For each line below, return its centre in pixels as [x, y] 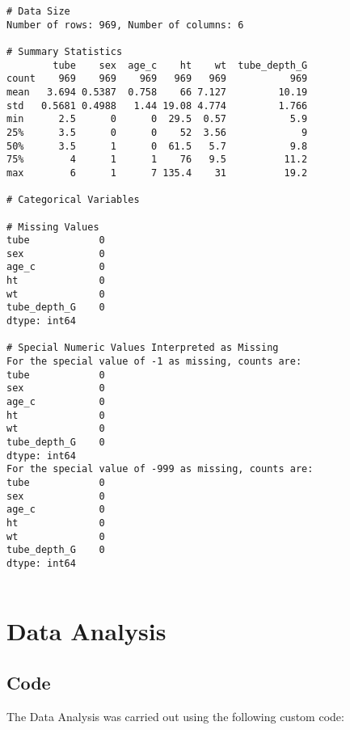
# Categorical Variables [73, 200]
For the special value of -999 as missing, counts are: [160, 469]
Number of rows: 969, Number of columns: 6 [125, 25]
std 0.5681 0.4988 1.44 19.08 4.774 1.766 [157, 105]
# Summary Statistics [65, 51]
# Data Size [38, 11]
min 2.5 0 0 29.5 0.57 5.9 [157, 119]
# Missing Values [53, 227]
